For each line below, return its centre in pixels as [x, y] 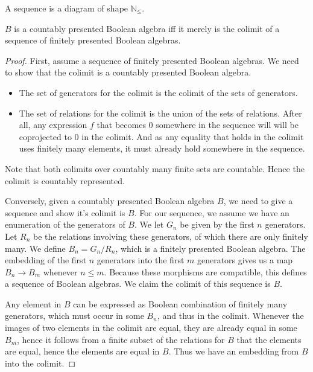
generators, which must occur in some [74, 316]
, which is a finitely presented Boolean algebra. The [210, 248]
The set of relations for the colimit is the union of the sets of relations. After [160, 113]
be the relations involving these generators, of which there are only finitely [171, 236]
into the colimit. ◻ [40, 363]
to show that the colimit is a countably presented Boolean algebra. [128, 72]
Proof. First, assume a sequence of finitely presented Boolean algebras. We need [152, 60]
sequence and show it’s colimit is [65, 212]
